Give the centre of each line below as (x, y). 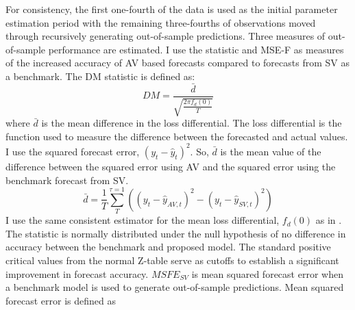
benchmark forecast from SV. (67, 180)
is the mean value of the (271, 151)
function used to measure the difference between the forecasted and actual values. (177, 136)
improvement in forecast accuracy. (77, 273)
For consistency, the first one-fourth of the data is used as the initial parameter (172, 9)
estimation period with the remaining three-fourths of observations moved (161, 22)
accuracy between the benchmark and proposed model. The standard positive (168, 247)
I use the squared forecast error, (73, 151)
